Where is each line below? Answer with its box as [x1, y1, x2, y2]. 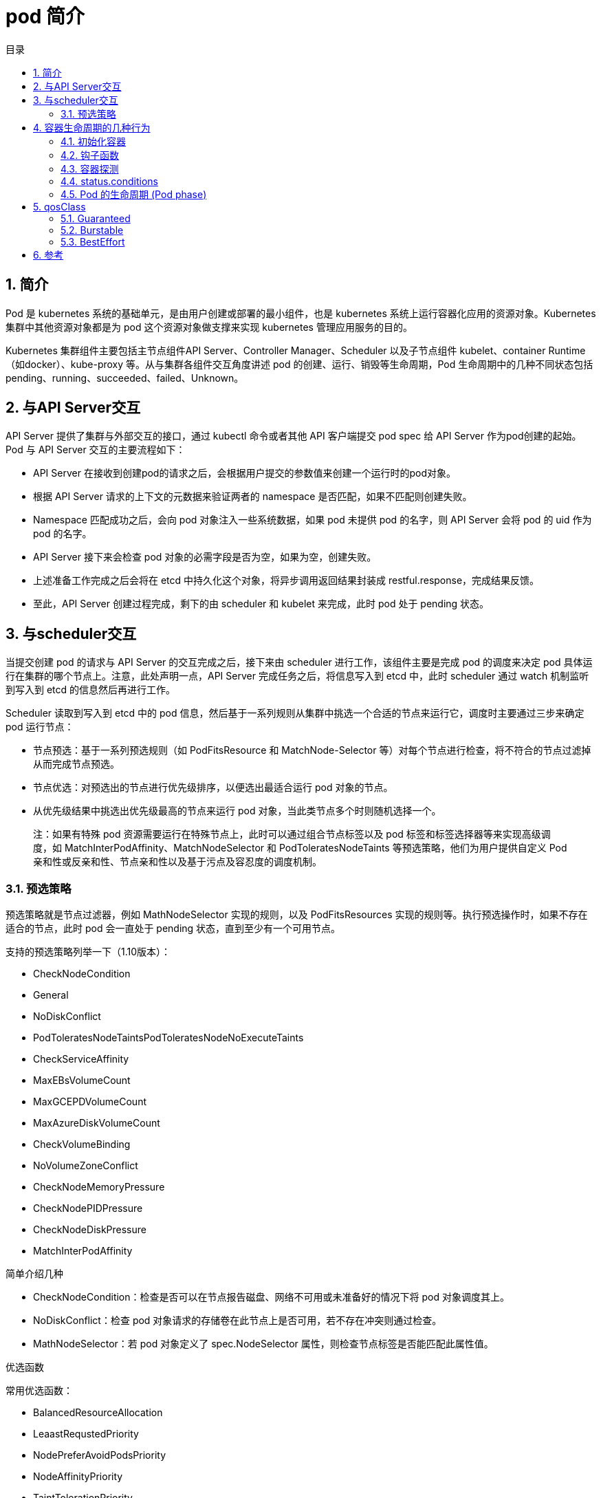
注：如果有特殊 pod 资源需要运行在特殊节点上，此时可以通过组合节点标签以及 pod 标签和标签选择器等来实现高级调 [33, 828, 551, 840]
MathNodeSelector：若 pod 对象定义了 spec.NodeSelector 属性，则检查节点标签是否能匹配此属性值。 [33, 1338, 494, 1350]
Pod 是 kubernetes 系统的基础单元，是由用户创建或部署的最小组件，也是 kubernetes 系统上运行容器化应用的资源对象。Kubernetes [6, 307, 596, 319]
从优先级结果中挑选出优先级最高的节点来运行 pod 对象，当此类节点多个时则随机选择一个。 [33, 805, 441, 817]
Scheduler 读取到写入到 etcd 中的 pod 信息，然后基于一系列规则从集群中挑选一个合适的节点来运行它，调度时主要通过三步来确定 [6, 707, 584, 719]
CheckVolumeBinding [33, 1138, 131, 1151]
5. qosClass [33, 200, 86, 213]
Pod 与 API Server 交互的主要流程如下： [6, 444, 186, 456]
